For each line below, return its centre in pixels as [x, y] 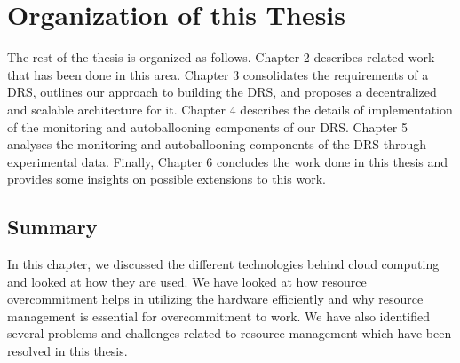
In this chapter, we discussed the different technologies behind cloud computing [223, 264]
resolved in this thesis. [67, 351]
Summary [52, 227]
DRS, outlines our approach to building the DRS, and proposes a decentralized [222, 92]
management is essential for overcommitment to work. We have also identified [218, 316]
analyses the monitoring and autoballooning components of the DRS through [217, 144]
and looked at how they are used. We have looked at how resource [187, 281]
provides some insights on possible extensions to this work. [167, 179]
